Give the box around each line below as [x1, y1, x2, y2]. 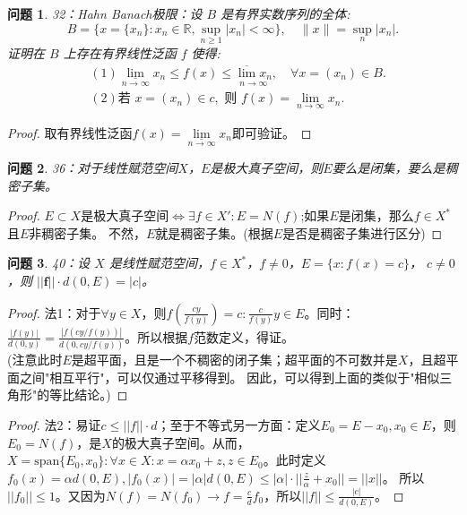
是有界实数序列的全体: [221, 4, 350, 22]
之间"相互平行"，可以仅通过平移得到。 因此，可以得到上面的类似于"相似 [19, 367, 440, 386]
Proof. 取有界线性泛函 [7, 123, 133, 142]
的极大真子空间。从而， [111, 433, 250, 451]
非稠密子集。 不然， [29, 223, 147, 242]
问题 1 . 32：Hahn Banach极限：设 [7, 4, 203, 22]
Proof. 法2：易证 [7, 415, 101, 433]
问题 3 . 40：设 [7, 253, 91, 272]
